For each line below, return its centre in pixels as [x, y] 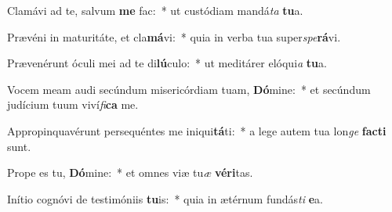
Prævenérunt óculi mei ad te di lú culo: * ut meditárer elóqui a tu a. [167, 63]
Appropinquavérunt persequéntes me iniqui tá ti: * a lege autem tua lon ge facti [197, 130]
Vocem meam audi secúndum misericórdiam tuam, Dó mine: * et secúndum [189, 89]
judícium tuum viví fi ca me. [73, 104]
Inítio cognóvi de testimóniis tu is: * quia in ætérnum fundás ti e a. [165, 198]
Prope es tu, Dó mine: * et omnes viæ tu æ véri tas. [130, 172]
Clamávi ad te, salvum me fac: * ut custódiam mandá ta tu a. [155, 10]
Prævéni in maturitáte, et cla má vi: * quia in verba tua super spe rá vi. [174, 36]
